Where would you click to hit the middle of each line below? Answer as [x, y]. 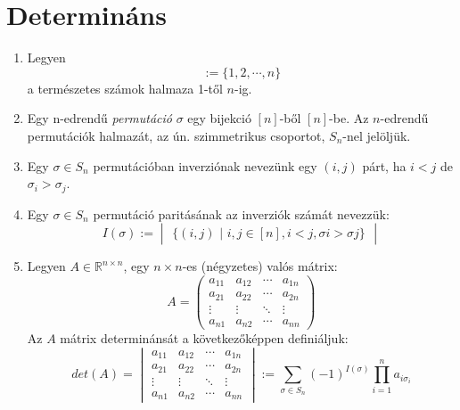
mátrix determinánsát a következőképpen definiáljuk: [204, 338]
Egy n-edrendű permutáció [100, 118]
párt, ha [384, 165]
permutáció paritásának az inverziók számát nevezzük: [241, 213]
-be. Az [349, 118]
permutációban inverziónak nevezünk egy [205, 165]
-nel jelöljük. [377, 135]
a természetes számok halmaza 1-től [125, 88]
